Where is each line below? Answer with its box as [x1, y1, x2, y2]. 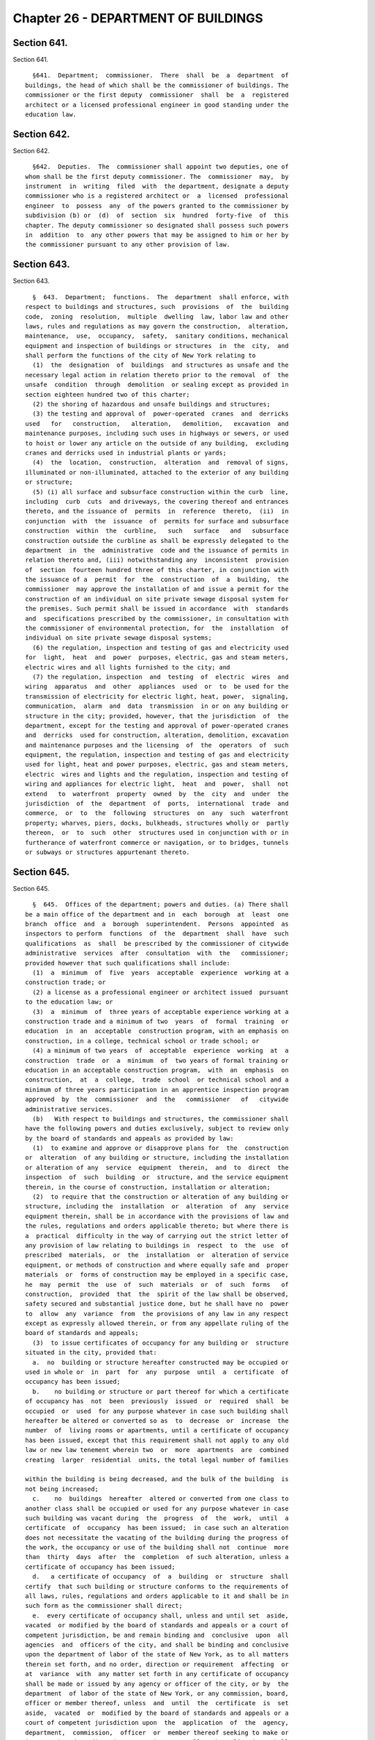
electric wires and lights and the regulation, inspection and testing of [25, 770, 289, 778]
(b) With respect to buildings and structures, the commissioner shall [32, 1114, 289, 1123]
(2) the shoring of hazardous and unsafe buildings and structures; [32, 400, 271, 409]
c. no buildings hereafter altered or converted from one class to [32, 1495, 289, 1503]
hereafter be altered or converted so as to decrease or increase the [25, 1417, 289, 1425]
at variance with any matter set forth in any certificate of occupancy [25, 1670, 289, 1678]
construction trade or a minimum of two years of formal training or [25, 1057, 289, 1064]
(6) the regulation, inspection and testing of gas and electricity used [32, 644, 289, 651]
